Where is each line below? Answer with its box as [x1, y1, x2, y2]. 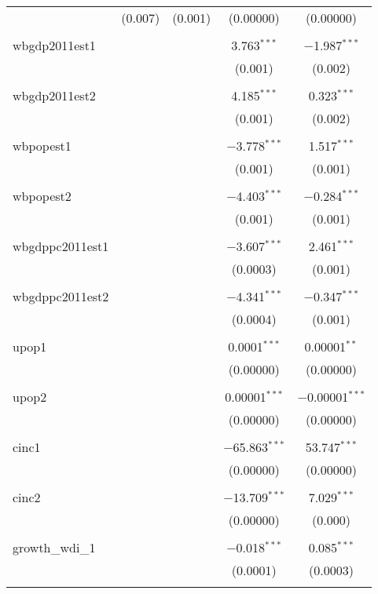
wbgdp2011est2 [13, 86, 96, 104]
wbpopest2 [13, 187, 72, 205]
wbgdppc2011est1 [13, 237, 109, 255]
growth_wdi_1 [13, 538, 96, 556]
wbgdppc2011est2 [13, 287, 109, 305]
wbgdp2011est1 [13, 36, 96, 54]
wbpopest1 [13, 137, 72, 155]
